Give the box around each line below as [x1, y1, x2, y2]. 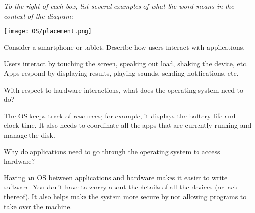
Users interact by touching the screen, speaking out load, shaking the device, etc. [4, 58, 248, 69]
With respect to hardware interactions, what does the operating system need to [4, 84, 244, 95]
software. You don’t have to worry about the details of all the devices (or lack [4, 182, 238, 192]
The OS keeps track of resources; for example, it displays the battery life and [4, 110, 236, 120]
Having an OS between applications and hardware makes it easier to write [4, 172, 227, 182]
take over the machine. [4, 201, 72, 211]
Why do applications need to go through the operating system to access [4, 146, 220, 156]
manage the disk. [4, 130, 55, 140]
